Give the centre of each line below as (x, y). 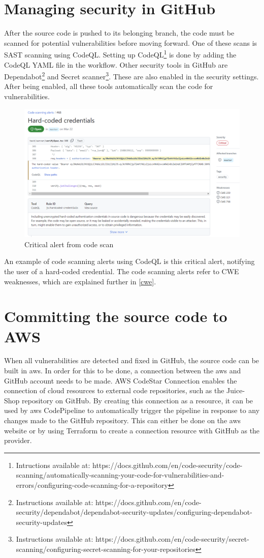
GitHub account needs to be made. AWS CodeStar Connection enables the (121, 380)
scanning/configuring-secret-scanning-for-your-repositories (106, 549)
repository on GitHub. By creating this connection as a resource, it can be (138, 400)
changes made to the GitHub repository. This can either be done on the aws (123, 420)
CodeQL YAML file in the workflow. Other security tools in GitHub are (116, 64)
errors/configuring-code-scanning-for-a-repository (92, 484)
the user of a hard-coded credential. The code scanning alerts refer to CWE (122, 271)
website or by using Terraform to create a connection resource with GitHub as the (132, 430)
